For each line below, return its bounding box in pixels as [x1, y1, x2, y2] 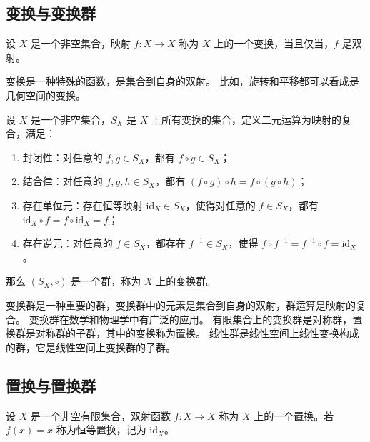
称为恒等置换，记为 [56, 422, 146, 437]
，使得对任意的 [185, 197, 256, 212]
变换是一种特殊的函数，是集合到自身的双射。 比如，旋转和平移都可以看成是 [6, 74, 359, 89]
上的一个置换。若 [254, 408, 334, 423]
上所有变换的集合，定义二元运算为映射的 [151, 111, 342, 126]
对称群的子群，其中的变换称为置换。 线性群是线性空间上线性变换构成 [35, 326, 359, 341]
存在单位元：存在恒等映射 [22, 197, 143, 212]
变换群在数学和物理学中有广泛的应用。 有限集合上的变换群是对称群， [29, 311, 353, 326]
